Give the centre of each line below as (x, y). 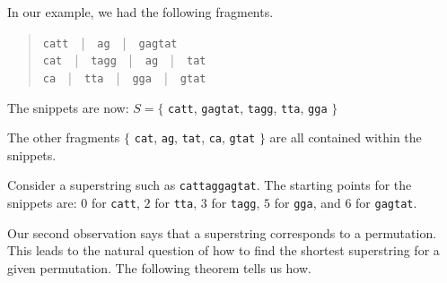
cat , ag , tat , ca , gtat (195, 137)
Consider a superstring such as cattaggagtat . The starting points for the (210, 185)
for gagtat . (386, 203)
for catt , (115, 203)
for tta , (176, 203)
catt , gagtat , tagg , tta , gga (248, 107)
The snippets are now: (68, 107)
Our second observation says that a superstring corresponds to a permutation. (222, 232)
